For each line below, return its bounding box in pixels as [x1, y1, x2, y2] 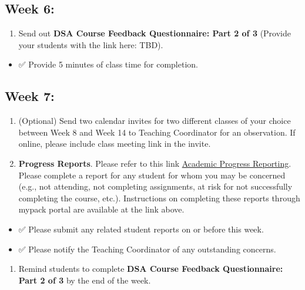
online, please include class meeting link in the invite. [18, 137, 211, 150]
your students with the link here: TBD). [18, 38, 163, 50]
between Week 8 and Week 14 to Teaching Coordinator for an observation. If [18, 126, 296, 138]
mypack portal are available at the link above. [18, 203, 185, 215]
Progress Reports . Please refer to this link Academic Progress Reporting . [18, 157, 291, 169]
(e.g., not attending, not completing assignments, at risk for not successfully [18, 180, 293, 193]
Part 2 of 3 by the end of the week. [18, 274, 151, 286]
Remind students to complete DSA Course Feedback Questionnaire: [18, 262, 283, 275]
